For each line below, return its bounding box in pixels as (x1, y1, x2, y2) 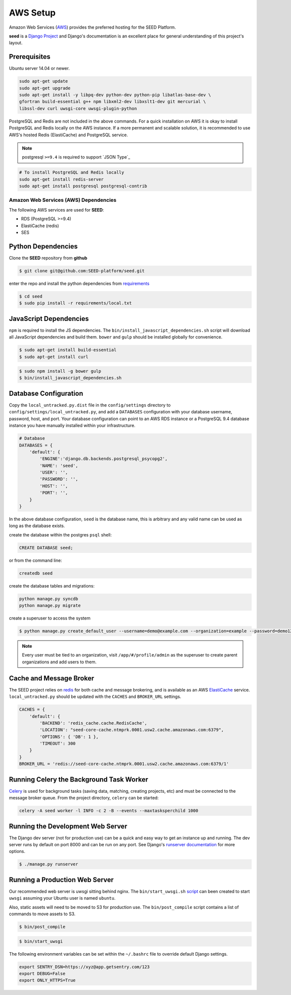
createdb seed (19, 570, 53, 576)
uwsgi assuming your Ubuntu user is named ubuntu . (9, 895, 116, 901)
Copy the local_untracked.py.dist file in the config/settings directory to (9, 402, 171, 408)
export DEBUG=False (19, 971, 65, 976)
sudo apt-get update (19, 78, 68, 84)
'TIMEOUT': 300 (39, 741, 76, 746)
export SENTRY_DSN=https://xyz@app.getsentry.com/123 (19, 964, 150, 970)
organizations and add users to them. (22, 659, 97, 665)
